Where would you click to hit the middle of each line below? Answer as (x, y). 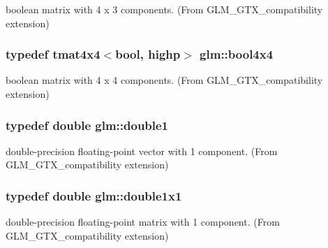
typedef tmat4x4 (53, 54)
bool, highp (148, 54)
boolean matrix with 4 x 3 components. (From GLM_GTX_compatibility (164, 9)
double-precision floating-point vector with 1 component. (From (142, 151)
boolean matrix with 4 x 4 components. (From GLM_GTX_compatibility (164, 80)
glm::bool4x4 (237, 54)
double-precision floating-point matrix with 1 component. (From (143, 222)
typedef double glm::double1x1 (94, 195)
